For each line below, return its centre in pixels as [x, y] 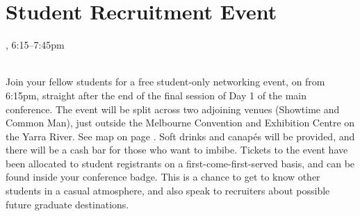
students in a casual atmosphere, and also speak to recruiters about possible [168, 191]
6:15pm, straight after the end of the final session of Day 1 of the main [156, 95]
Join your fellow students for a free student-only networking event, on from [165, 82]
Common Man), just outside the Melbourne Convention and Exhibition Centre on [180, 123]
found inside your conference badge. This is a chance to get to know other [163, 177]
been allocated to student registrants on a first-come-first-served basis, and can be [180, 163]
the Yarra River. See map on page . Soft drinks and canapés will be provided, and [180, 136]
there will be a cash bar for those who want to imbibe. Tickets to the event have [177, 150]
